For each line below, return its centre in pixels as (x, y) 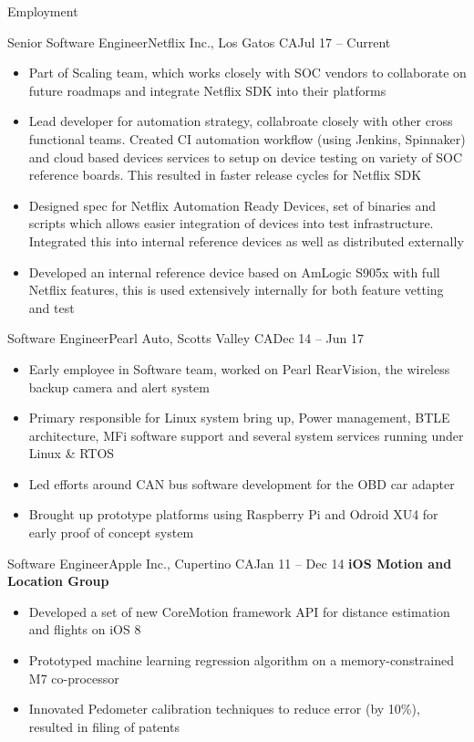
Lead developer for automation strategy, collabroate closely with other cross (241, 121)
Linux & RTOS (72, 453)
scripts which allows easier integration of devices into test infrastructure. (231, 223)
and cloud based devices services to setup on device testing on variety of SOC (246, 157)
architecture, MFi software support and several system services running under (246, 435)
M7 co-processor (74, 678)
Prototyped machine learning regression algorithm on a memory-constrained (242, 660)
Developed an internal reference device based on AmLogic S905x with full (234, 272)
